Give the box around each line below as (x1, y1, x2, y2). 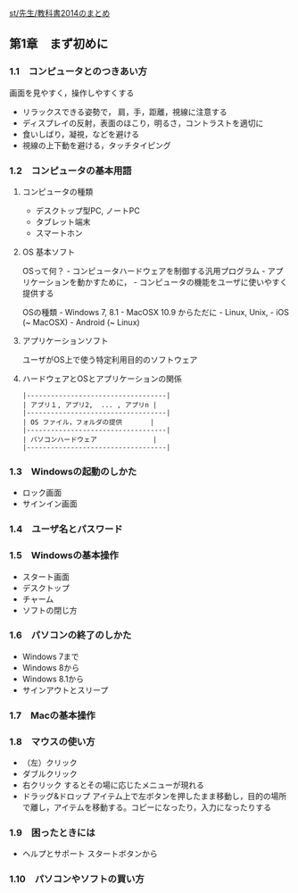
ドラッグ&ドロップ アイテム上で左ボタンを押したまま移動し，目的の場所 (21, 791, 287, 802)
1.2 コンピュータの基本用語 (9, 164, 132, 177)
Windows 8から (21, 662, 80, 672)
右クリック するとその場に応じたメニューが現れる (21, 780, 205, 790)
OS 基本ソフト (21, 246, 76, 257)
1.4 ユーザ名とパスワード (9, 523, 123, 536)
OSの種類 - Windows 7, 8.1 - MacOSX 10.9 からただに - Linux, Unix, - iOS (21, 306, 290, 317)
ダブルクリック (21, 769, 78, 780)
